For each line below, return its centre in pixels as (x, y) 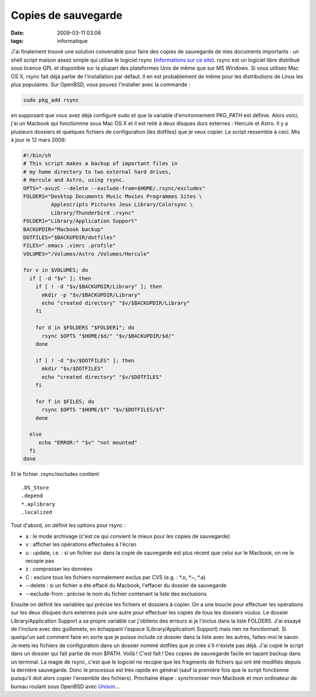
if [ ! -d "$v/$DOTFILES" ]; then (85, 360)
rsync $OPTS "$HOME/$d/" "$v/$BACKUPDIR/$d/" (108, 336)
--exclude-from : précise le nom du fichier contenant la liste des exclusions (116, 594)
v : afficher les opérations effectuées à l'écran (81, 545)
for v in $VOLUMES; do (56, 270)
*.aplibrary (38, 504)
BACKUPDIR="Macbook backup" (63, 229)
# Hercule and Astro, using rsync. (74, 180)
